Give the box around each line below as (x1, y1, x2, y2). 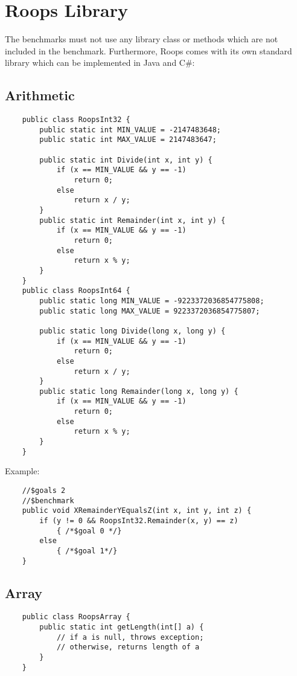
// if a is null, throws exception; (56, 633, 204, 642)
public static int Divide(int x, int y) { (39, 155, 212, 164)
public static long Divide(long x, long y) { (39, 326, 226, 335)
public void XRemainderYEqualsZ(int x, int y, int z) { (22, 506, 252, 515)
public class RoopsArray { (22, 613, 130, 622)
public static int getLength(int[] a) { (39, 623, 204, 632)
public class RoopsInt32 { (22, 115, 130, 124)
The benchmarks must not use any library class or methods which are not (5, 33, 278, 45)
